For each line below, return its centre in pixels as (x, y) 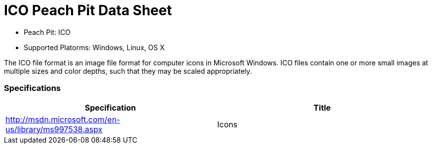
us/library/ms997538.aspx (54, 129)
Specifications (32, 88)
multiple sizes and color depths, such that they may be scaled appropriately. (128, 71)
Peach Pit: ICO (47, 32)
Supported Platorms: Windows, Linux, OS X (94, 47)
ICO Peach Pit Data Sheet (88, 10)
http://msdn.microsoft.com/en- (63, 119)
